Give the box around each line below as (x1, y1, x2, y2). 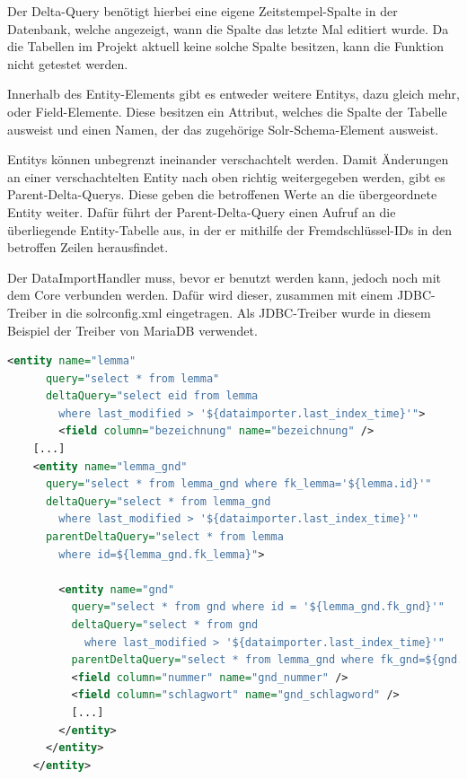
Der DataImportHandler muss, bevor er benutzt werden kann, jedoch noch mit (7, 267, 442, 286)
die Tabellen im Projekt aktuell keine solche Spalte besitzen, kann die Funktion (7, 37, 444, 56)
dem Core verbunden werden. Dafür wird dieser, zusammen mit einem (7, 285, 393, 304)
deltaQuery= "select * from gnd (71, 618, 259, 631)
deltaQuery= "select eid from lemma (45, 389, 259, 403)
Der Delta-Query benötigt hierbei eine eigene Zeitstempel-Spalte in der (7, 2, 398, 20)
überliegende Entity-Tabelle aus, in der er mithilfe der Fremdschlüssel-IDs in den (7, 220, 453, 239)
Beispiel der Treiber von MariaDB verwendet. (7, 320, 258, 339)
